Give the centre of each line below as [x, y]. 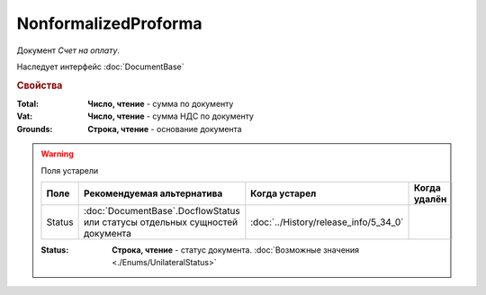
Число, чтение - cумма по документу [161, 103]
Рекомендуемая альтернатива [153, 193]
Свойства [40, 85]
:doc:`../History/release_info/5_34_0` [327, 222]
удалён [430, 199]
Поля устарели [70, 170]
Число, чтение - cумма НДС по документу [171, 116]
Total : [28, 103]
